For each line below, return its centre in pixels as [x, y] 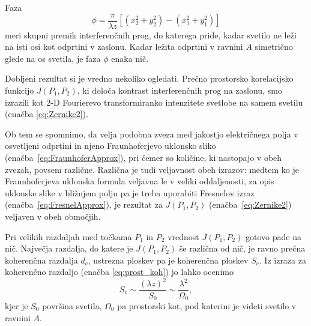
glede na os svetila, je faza [53, 58]
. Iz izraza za [282, 260]
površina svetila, [72, 305]
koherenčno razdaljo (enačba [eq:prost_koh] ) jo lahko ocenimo [119, 272]
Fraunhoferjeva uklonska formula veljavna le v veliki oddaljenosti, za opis [140, 181]
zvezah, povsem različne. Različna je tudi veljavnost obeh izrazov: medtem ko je [152, 169]
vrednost [183, 236]
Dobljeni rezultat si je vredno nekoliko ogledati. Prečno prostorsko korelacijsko [149, 78]
